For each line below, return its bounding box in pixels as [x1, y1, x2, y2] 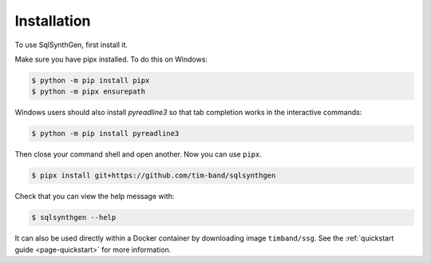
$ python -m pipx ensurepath [31, 87, 146, 96]
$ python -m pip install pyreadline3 [31, 129, 180, 138]
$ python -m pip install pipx [31, 76, 150, 85]
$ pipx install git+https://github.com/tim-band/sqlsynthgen [31, 171, 276, 180]
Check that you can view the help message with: [14, 192, 175, 201]
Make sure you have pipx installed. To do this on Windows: [14, 54, 208, 64]
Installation [14, 12, 91, 30]
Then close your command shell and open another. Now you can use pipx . [14, 149, 263, 159]
